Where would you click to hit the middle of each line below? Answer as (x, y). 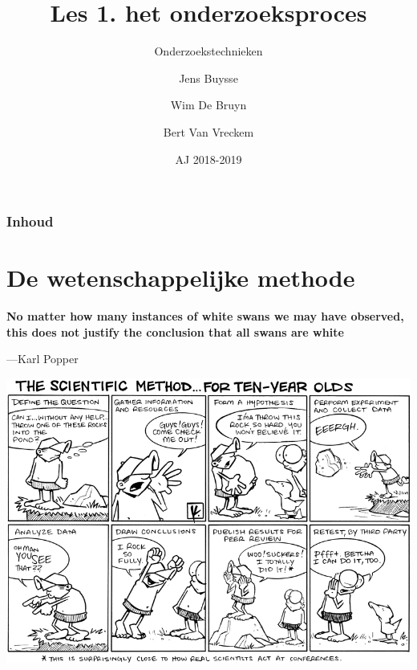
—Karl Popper (43, 359)
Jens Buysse (208, 78)
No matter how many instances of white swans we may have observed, (205, 316)
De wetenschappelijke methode (181, 278)
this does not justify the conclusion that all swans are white (175, 331)
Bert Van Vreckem (208, 131)
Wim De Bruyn (208, 105)
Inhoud (30, 221)
